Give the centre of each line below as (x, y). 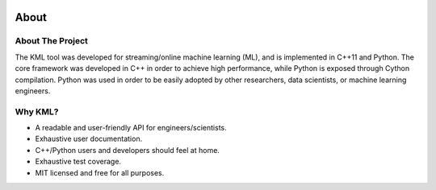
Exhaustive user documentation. (89, 139)
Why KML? (37, 111)
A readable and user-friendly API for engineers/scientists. (131, 128)
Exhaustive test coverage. (78, 162)
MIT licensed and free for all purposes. (100, 172)
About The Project (52, 41)
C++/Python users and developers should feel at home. (127, 150)
